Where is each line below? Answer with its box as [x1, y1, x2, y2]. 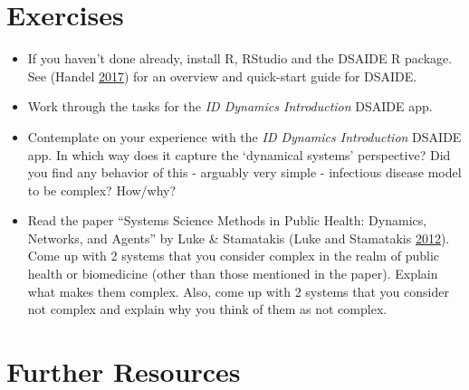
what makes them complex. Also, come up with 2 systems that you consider [27, 281, 449, 300]
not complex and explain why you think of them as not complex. [27, 300, 388, 319]
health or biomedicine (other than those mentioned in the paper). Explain [27, 264, 438, 283]
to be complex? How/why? [27, 180, 177, 199]
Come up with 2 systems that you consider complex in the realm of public [27, 246, 439, 265]
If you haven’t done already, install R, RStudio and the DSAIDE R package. [27, 49, 453, 68]
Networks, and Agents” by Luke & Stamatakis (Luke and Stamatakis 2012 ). [27, 228, 450, 247]
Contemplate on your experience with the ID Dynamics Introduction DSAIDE [27, 127, 462, 146]
